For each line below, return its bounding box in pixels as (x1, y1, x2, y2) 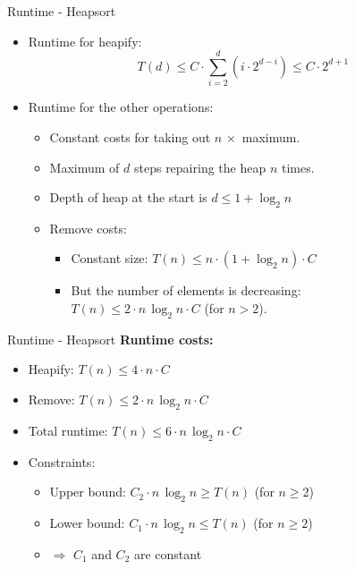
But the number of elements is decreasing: (71, 281, 301, 300)
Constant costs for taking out (49, 127, 211, 146)
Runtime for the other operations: (28, 98, 214, 116)
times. (281, 157, 315, 176)
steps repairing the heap (133, 157, 266, 176)
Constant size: (71, 249, 148, 268)
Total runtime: (28, 420, 108, 439)
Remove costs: (49, 218, 127, 237)
